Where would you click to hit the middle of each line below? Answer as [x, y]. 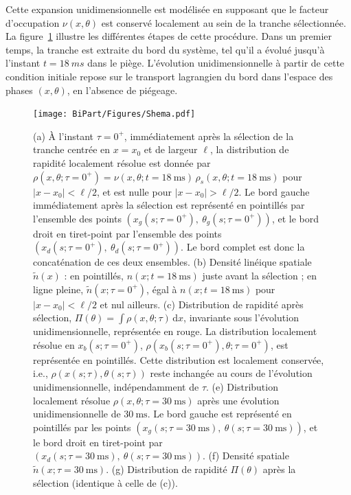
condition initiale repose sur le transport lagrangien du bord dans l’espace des [169, 76]
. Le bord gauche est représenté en [219, 414]
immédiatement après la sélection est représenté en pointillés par [169, 205]
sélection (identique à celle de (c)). [105, 482]
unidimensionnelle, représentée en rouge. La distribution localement [175, 331]
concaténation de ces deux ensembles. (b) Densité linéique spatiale [172, 262]
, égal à [162, 289]
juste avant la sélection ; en [260, 275]
